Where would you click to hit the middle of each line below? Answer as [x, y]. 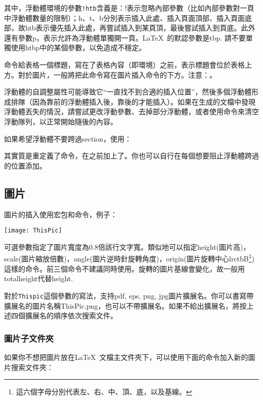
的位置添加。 [25, 165]
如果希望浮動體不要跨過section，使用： [68, 138]
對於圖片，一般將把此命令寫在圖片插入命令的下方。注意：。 [117, 74]
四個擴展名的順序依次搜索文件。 [64, 315]
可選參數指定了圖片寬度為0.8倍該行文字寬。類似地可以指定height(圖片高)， [127, 246]
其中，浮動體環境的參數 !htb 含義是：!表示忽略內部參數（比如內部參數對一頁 [129, 8]
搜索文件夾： [32, 367]
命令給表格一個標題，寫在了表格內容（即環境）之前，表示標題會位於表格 [124, 65]
